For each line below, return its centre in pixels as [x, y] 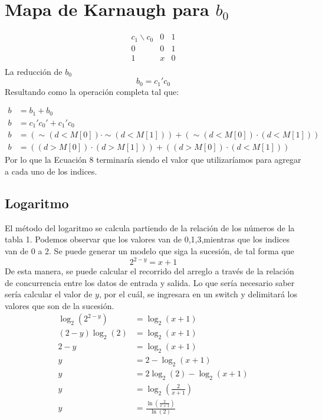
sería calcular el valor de [49, 294]
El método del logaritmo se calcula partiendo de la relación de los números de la [150, 227]
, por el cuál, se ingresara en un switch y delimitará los [198, 294]
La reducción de [34, 71]
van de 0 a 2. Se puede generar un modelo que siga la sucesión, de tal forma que [149, 250]
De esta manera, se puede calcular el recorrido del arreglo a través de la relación [149, 271]
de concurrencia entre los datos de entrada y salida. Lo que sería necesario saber [150, 282]
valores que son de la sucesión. [60, 305]
